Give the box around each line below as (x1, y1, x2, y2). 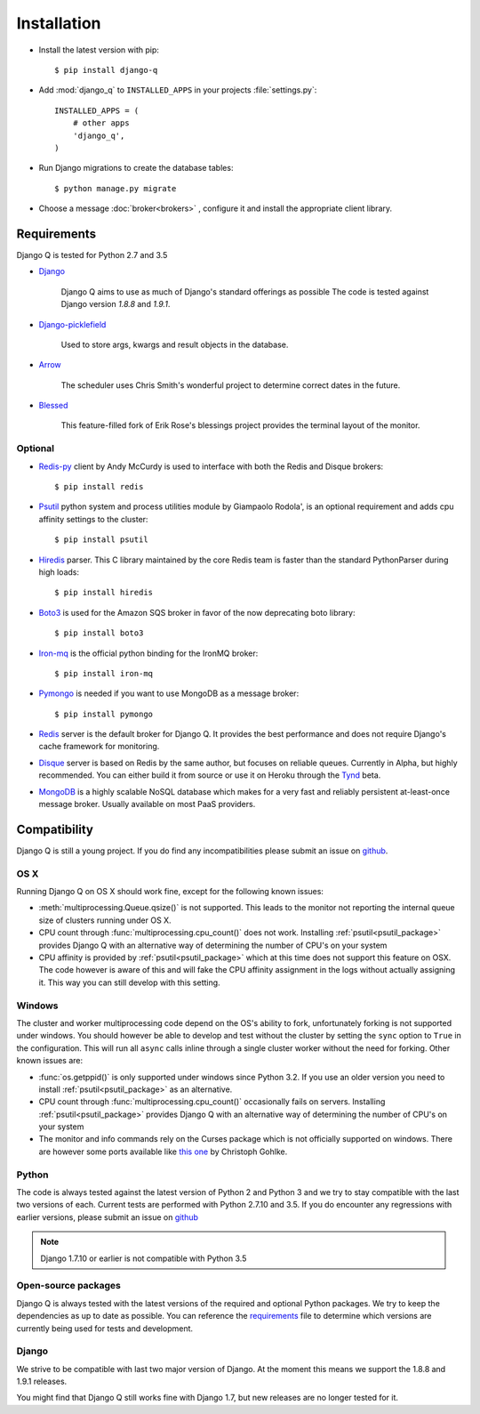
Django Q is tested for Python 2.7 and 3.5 (16, 249, 168, 260)
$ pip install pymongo (54, 708, 154, 719)
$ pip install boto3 (54, 628, 144, 638)
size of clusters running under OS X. (38, 915, 172, 925)
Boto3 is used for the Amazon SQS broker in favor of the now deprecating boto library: (38, 607, 356, 618)
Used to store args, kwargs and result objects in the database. (60, 339, 289, 350)
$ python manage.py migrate (54, 183, 177, 193)
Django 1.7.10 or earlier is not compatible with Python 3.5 (40, 1253, 247, 1264)
